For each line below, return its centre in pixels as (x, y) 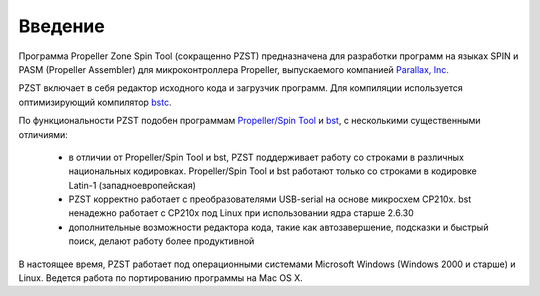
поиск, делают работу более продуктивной (161, 241)
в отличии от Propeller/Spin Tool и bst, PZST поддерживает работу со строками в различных (266, 157)
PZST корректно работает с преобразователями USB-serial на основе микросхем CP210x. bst (270, 199)
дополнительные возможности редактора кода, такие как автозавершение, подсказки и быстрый (278, 227)
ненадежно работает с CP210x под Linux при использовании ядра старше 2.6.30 (241, 213)
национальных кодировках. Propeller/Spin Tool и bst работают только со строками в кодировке (272, 171)
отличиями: (43, 134)
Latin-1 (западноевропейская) (132, 185)
